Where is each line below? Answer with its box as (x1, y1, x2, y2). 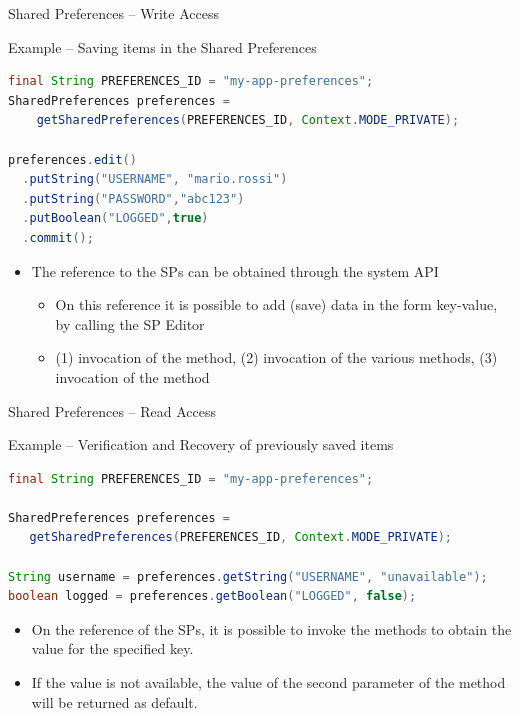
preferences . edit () (8, 152, 137, 167)
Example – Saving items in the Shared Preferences (8, 36, 317, 57)
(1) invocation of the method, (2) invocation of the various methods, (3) (55, 347, 498, 368)
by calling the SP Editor (55, 313, 205, 334)
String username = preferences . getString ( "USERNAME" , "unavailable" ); (8, 569, 488, 584)
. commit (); (22, 230, 94, 245)
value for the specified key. (31, 638, 194, 659)
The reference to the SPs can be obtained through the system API (31, 260, 439, 281)
